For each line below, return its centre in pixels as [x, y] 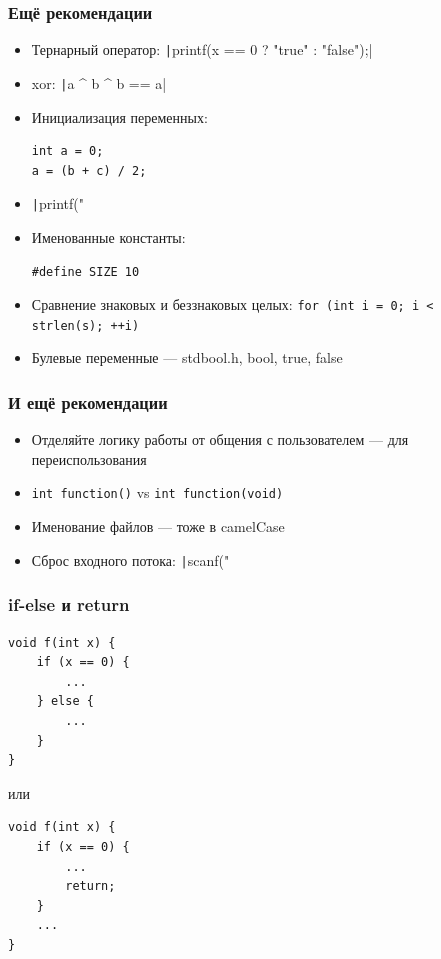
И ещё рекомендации [88, 401]
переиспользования [89, 458]
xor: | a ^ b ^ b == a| [99, 82]
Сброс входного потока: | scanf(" [130, 559]
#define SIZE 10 [85, 271]
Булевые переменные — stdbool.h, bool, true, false [187, 357]
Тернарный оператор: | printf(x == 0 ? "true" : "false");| [202, 49]
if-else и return [69, 604]
